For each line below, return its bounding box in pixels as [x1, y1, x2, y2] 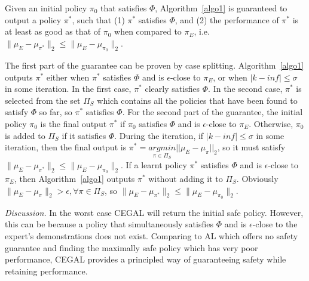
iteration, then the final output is [5, 141, 127, 153]
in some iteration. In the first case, [5, 82, 131, 95]
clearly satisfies [145, 82, 200, 95]
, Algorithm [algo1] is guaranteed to [155, 2, 287, 14]
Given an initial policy [5, 2, 87, 14]
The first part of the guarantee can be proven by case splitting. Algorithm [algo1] [5, 58, 304, 71]
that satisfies [100, 2, 147, 14]
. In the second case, [208, 82, 283, 95]
